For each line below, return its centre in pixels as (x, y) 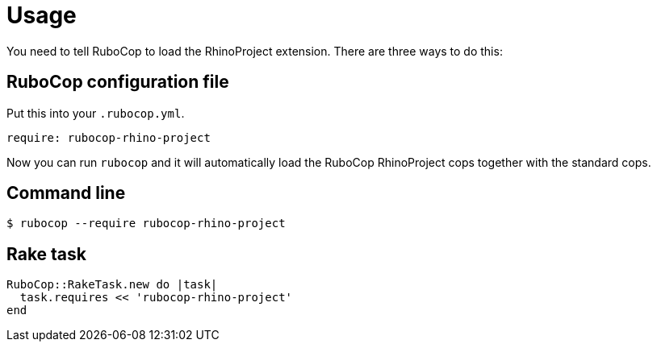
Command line (66, 193)
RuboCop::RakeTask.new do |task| (112, 285)
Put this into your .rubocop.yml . (96, 113)
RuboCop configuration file (118, 82)
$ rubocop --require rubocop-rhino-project (146, 224)
